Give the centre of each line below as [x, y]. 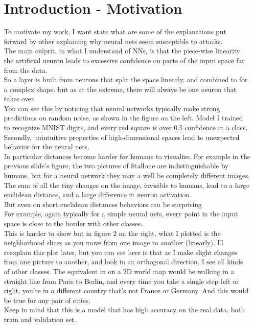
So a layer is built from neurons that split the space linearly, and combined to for [126, 80]
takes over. [20, 99]
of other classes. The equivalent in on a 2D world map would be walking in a [119, 271]
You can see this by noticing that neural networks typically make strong [112, 108]
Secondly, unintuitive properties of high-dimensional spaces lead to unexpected [122, 137]
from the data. [26, 70]
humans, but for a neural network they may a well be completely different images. [127, 175]
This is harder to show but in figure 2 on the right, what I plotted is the [112, 233]
